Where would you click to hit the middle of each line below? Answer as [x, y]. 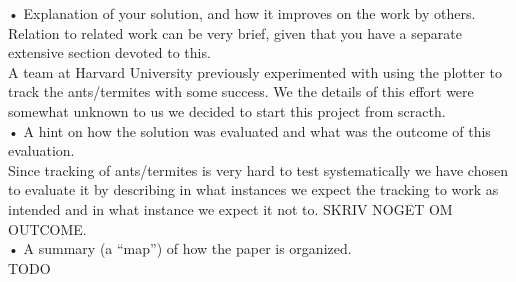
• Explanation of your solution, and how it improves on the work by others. [242, 13]
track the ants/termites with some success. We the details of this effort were [241, 91]
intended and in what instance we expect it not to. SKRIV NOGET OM [230, 208]
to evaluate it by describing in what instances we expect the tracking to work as [253, 189]
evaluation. [41, 150]
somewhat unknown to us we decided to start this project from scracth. [227, 110]
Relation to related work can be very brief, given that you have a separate [235, 32]
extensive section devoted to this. [109, 52]
